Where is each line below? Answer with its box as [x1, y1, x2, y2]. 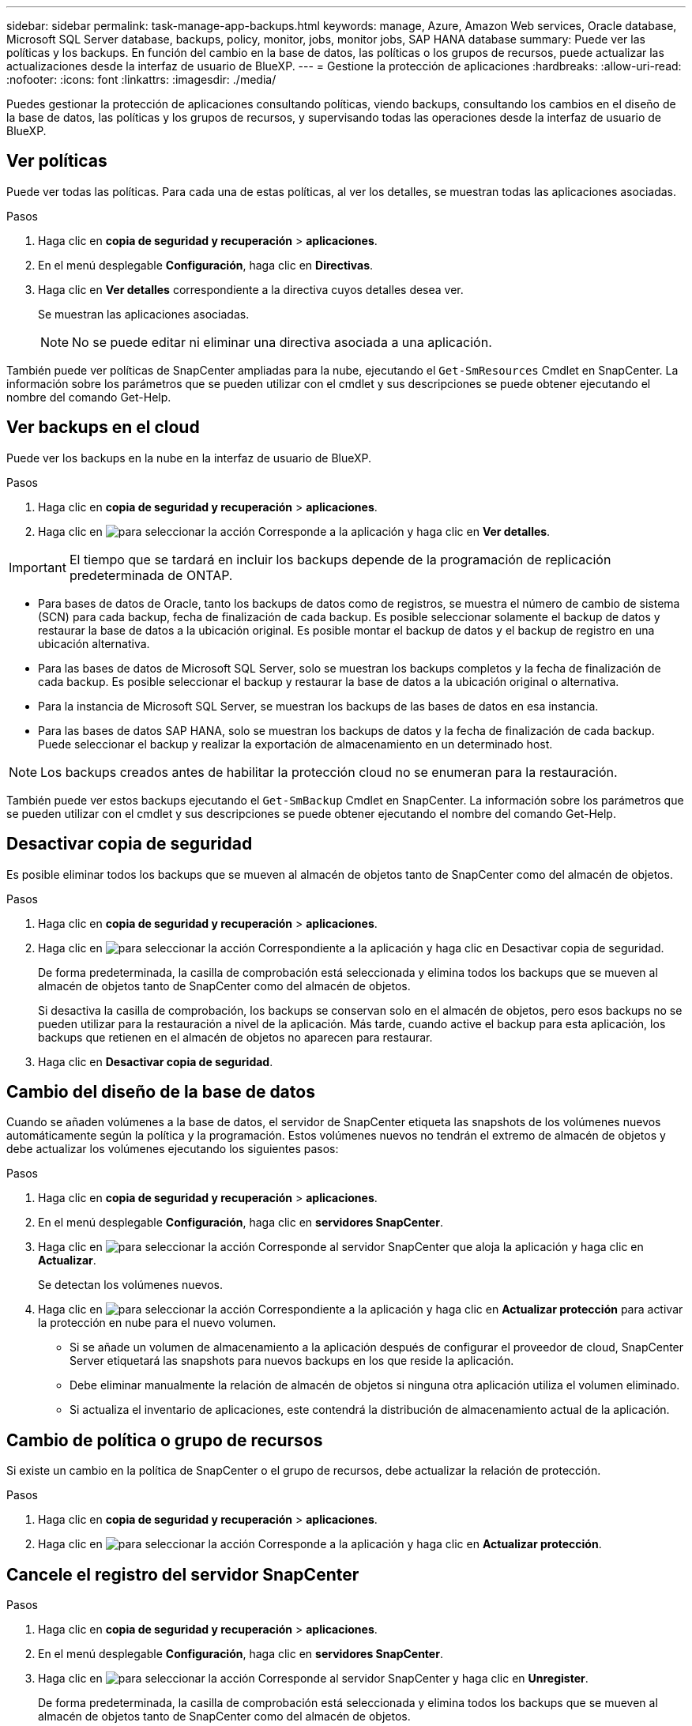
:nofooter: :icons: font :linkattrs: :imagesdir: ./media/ [6, 73, 276, 86]
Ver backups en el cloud [6, 417, 200, 438]
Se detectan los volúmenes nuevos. [38, 1278, 223, 1292]
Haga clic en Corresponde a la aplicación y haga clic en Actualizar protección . [38, 1537, 602, 1551]
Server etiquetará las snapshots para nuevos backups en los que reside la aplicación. [70, 1354, 514, 1368]
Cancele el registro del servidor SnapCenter [6, 1564, 359, 1585]
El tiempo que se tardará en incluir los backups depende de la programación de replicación [69, 551, 611, 567]
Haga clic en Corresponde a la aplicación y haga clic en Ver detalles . [38, 524, 551, 538]
